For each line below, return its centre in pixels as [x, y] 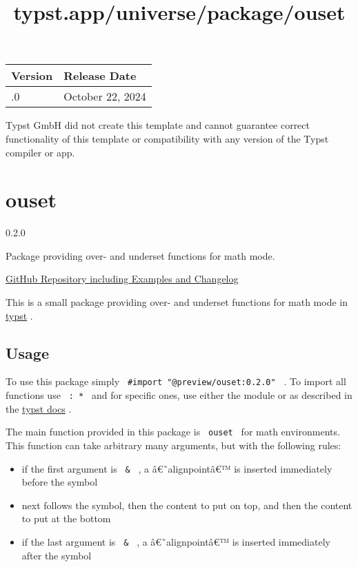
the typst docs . [39, 408]
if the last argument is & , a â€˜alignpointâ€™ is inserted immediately [176, 542]
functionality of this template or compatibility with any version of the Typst [167, 138]
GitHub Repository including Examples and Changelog [122, 279]
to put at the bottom [66, 518]
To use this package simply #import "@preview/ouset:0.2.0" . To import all [176, 381]
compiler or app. [40, 152]
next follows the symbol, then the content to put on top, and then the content [187, 505]
